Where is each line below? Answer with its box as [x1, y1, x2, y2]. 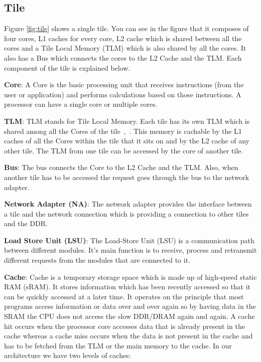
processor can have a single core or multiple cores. [4, 99, 158, 109]
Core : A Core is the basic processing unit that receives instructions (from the [4, 79, 244, 90]
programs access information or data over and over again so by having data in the [4, 301, 256, 311]
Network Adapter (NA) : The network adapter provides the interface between [4, 199, 252, 209]
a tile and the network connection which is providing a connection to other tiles [4, 208, 249, 219]
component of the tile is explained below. [4, 62, 130, 73]
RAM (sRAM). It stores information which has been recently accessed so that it [4, 281, 250, 292]
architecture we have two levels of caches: [4, 350, 131, 360]
